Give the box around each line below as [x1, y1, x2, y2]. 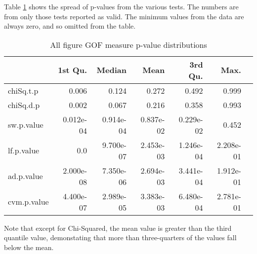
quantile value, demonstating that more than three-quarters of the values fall [4, 232, 237, 243]
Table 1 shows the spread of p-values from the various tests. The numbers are [4, 1, 239, 11]
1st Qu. [58, 64, 87, 76]
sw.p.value [8, 119, 43, 131]
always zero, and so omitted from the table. [4, 21, 136, 31]
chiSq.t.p [8, 84, 39, 96]
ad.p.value [8, 170, 43, 182]
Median [96, 64, 127, 76]
